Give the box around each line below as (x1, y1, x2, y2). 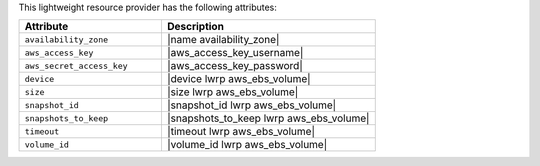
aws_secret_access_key (24, 60, 129, 71)
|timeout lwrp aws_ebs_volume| (166, 125, 315, 139)
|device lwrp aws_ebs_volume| (166, 72, 311, 86)
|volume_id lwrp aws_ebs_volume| (166, 138, 328, 152)
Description (166, 20, 225, 34)
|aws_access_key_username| (166, 46, 304, 60)
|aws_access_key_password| (166, 59, 304, 73)
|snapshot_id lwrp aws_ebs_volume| (166, 98, 337, 112)
